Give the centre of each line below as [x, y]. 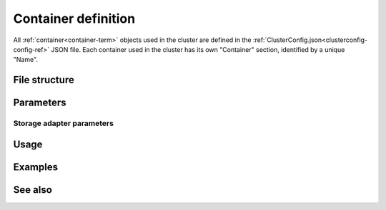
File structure [44, 80]
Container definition [74, 19]
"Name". [26, 60]
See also [33, 190]
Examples [36, 167]
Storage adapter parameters [64, 123]
